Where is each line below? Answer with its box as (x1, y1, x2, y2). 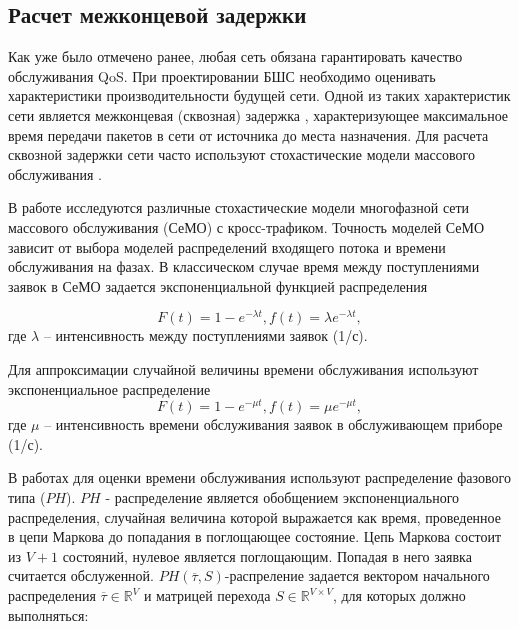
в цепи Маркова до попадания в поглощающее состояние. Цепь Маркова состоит (8, 526, 502, 547)
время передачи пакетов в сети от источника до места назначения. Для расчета (8, 124, 489, 145)
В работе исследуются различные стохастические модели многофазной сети (8, 197, 470, 218)
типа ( (8, 487, 46, 508)
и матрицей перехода (143, 585, 271, 606)
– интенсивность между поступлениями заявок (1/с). (43, 325, 368, 346)
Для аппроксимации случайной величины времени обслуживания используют (8, 359, 479, 379)
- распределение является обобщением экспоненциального (105, 487, 460, 508)
